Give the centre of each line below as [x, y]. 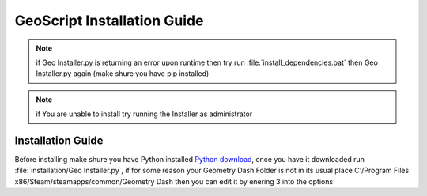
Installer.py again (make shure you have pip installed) [123, 73]
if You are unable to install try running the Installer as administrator [144, 114]
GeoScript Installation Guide [109, 21]
